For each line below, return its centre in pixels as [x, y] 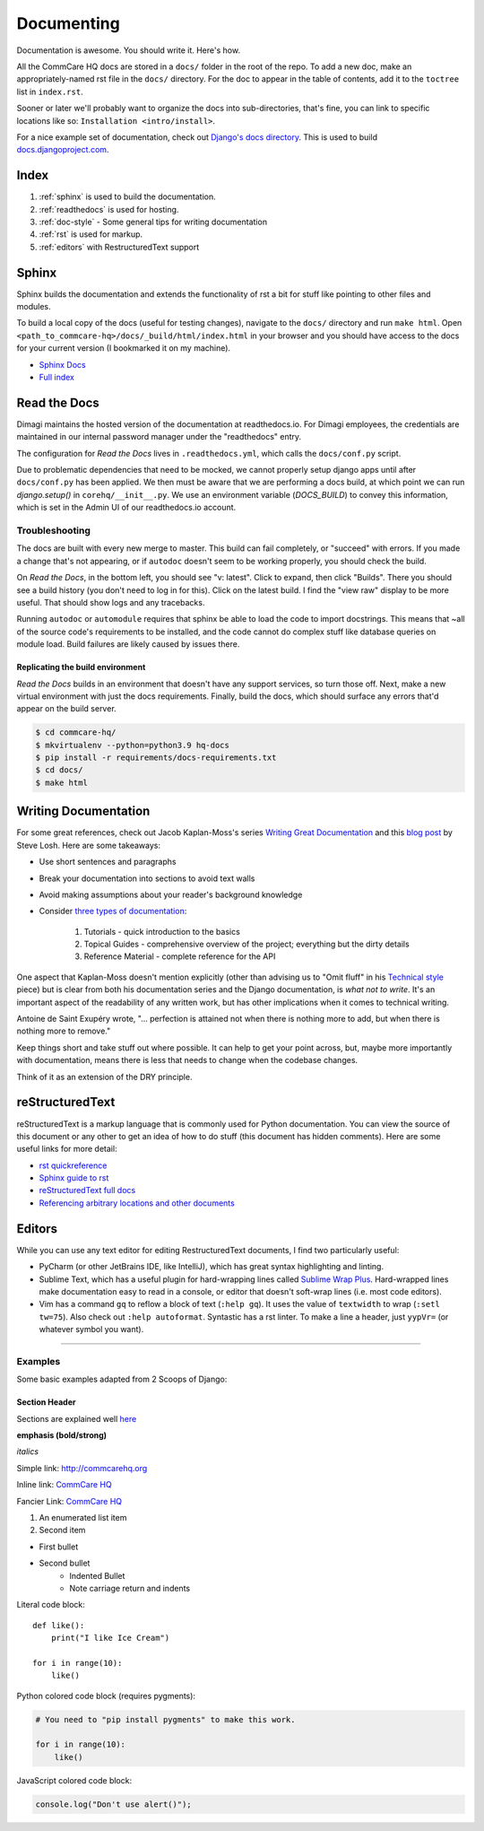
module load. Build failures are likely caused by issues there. [128, 644]
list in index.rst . [50, 92]
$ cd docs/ [59, 770]
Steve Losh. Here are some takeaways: [89, 845]
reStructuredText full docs [87, 1190]
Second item [62, 1530]
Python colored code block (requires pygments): [106, 1696]
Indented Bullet [97, 1575]
